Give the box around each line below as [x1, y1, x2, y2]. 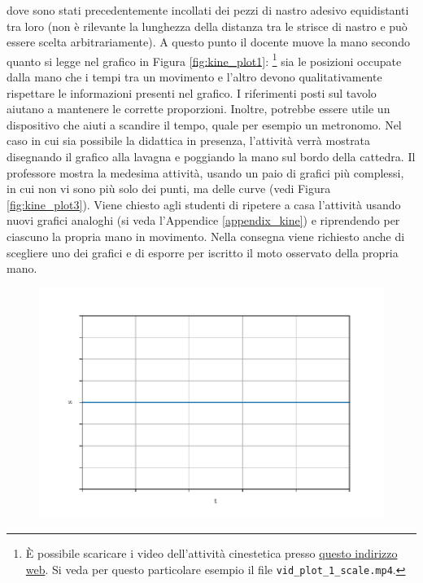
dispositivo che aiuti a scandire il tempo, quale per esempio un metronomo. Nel [7, 116, 402, 133]
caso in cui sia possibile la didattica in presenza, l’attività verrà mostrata [7, 132, 371, 149]
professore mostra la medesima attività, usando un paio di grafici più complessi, [7, 164, 404, 181]
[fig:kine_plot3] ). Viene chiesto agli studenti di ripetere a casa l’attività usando [7, 195, 401, 213]
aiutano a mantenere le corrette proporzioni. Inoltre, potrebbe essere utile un [7, 100, 390, 117]
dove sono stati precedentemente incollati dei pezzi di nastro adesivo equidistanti [7, 2, 409, 18]
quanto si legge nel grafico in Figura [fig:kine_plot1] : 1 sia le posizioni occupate [7, 50, 402, 69]
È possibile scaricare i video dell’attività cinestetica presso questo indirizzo [25, 545, 398, 561]
